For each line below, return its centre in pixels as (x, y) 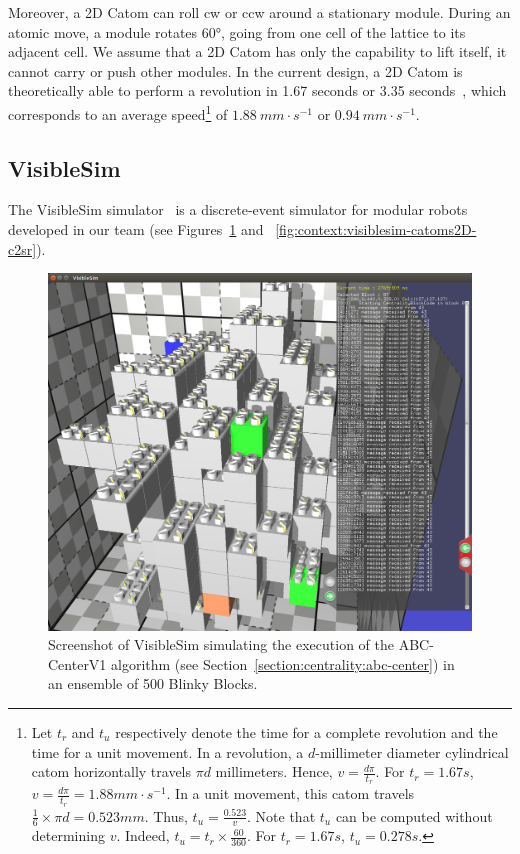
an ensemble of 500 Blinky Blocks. (153, 683)
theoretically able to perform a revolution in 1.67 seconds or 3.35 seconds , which (257, 90)
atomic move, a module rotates (103, 31)
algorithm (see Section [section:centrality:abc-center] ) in (283, 663)
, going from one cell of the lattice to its (343, 31)
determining (68, 835)
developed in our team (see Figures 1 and (136, 229)
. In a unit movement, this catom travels (290, 793)
